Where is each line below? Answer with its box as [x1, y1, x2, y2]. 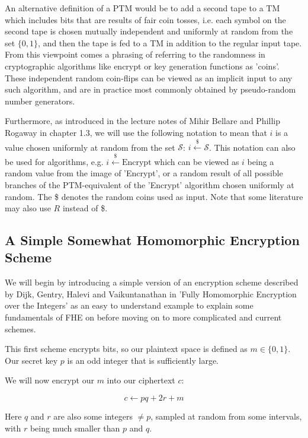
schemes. [5, 322, 36, 335]
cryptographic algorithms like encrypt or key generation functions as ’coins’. [5, 59, 280, 72]
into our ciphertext [107, 374, 175, 386]
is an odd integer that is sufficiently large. [67, 354, 219, 366]
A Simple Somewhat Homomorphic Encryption [5, 231, 300, 249]
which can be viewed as [154, 155, 239, 167]
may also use [5, 202, 51, 214]
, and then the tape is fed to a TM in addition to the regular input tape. [38, 36, 302, 49]
